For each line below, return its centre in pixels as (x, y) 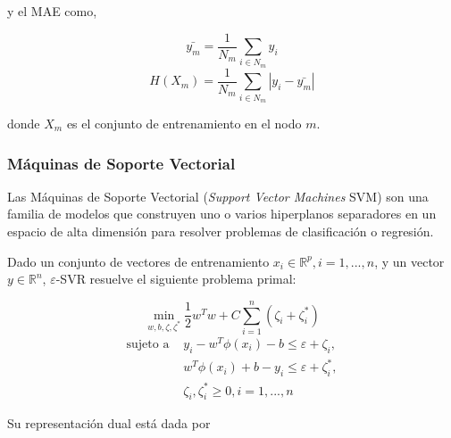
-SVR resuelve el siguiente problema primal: (176, 279)
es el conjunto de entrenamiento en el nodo (184, 123)
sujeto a (148, 344)
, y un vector (409, 261)
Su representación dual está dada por (109, 423)
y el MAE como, (52, 11)
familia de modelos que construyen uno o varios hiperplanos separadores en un (222, 214)
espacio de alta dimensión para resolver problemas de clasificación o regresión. (221, 231)
